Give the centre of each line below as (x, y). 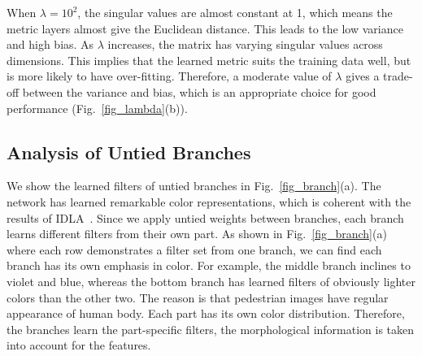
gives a (363, 76)
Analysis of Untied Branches (129, 152)
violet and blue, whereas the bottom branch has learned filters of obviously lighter (211, 281)
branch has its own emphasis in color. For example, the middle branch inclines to (209, 265)
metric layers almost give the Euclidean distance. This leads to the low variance (205, 28)
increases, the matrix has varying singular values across (245, 44)
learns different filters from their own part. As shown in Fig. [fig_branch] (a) (197, 234)
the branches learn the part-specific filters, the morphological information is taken (211, 329)
